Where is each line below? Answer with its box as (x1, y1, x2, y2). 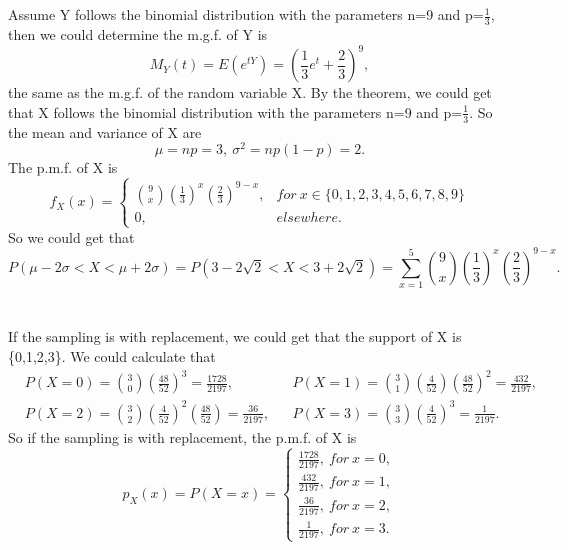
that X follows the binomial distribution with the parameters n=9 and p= (8, 101, 463, 122)
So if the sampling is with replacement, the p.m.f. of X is (8, 426, 357, 447)
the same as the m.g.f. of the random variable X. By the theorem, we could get (8, 82, 492, 103)
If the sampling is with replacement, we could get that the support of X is (8, 326, 462, 347)
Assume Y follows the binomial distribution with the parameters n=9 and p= (8, 4, 484, 25)
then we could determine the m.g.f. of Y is (8, 24, 268, 45)
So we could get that (8, 226, 135, 247)
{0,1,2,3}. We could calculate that (8, 346, 216, 367)
